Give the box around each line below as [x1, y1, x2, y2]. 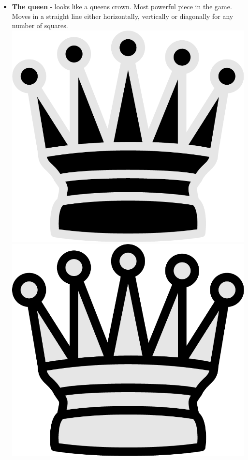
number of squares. [12, 20, 68, 31]
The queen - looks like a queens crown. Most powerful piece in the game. [12, 1, 232, 11]
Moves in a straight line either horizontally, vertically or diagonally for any [12, 11, 233, 21]
